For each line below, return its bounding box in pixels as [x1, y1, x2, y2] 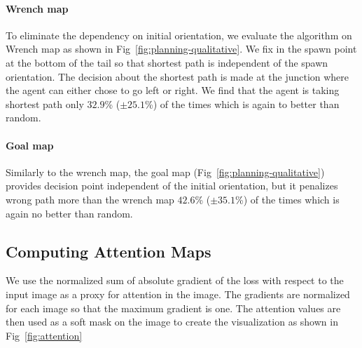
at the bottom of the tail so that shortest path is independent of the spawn [6, 55, 328, 69]
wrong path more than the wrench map [6, 192, 174, 206]
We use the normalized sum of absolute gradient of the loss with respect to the [6, 273, 344, 288]
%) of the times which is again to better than [144, 96, 340, 111]
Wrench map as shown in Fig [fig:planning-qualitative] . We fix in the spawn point [6, 41, 357, 56]
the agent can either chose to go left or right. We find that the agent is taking [6, 83, 340, 98]
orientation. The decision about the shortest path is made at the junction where [6, 69, 349, 83]
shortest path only [6, 96, 84, 111]
